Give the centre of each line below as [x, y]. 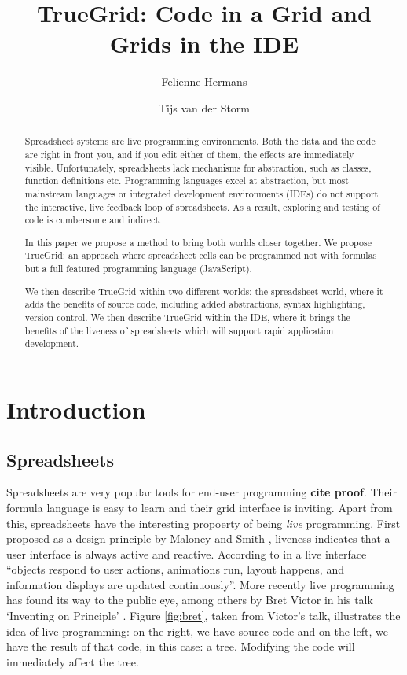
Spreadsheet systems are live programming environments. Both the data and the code [200, 141]
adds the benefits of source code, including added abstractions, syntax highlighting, [195, 304]
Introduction [76, 409]
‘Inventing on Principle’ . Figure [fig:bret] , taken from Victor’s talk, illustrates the [203, 616]
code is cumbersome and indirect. [93, 220]
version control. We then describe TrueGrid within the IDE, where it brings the [187, 317]
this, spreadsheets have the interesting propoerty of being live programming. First [203, 523]
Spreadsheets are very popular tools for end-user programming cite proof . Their [202, 492]
